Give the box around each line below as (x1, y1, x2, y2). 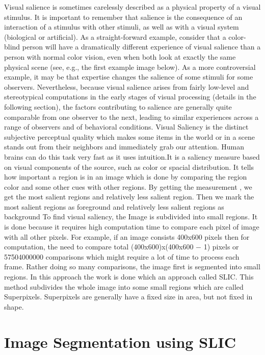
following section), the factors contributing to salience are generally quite (4, 101, 232, 112)
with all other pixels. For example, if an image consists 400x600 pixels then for (4, 231, 250, 242)
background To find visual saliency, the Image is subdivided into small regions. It (4, 211, 258, 222)
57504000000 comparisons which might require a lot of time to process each (4, 251, 240, 262)
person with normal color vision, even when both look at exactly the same (4, 51, 236, 62)
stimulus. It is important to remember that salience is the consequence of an (4, 11, 243, 22)
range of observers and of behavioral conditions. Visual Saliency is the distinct (4, 121, 249, 132)
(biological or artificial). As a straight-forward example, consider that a (4, 31, 226, 42)
